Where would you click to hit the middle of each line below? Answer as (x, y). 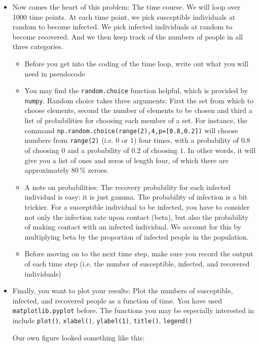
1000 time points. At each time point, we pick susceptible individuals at (124, 16)
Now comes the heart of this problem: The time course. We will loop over (126, 7)
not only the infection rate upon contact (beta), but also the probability (137, 217)
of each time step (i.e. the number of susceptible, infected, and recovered (137, 263)
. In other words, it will (219, 150)
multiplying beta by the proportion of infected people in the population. (137, 236)
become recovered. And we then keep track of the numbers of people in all (128, 36)
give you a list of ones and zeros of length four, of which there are (126, 160)
